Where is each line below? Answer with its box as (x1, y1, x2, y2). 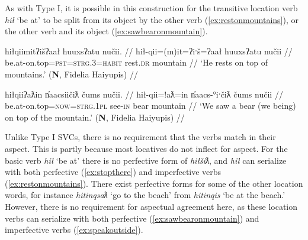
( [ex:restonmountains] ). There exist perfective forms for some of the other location (5, 177, 303, 189)
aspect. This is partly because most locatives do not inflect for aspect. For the (5, 142, 288, 154)
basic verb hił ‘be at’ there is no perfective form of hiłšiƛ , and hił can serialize (5, 154, 287, 166)
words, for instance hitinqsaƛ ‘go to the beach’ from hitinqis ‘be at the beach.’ (5, 189, 285, 201)
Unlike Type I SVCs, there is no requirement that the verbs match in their (5, 131, 276, 143)
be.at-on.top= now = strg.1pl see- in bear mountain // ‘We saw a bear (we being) (5, 99, 296, 112)
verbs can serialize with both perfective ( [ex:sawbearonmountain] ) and (5, 212, 259, 224)
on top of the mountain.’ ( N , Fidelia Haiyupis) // (5, 111, 185, 123)
